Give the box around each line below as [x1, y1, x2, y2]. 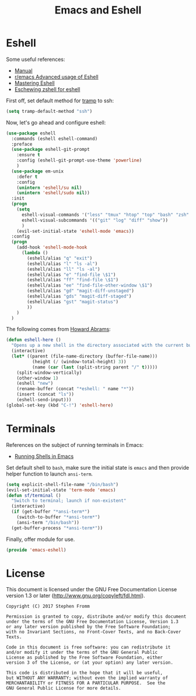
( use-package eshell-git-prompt [11, 147, 90, 153]
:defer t [16, 174, 38, 180]
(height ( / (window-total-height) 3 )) [32, 359, 127, 364]
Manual [14, 67, 33, 74]
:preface [11, 141, 33, 147]
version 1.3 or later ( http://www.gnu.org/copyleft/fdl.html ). [6, 592, 145, 599]
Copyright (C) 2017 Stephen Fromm [6, 604, 90, 609]
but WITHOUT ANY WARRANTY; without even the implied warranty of [6, 675, 168, 681]
